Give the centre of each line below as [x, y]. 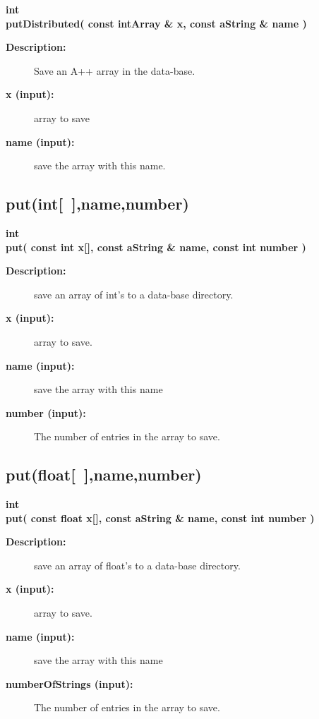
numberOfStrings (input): [70, 683]
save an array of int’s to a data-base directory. [134, 294]
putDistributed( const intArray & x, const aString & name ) [156, 23]
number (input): [46, 412]
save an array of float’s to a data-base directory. [137, 565]
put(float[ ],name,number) [104, 475]
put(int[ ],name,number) [97, 204]
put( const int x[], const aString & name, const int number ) [156, 247]
